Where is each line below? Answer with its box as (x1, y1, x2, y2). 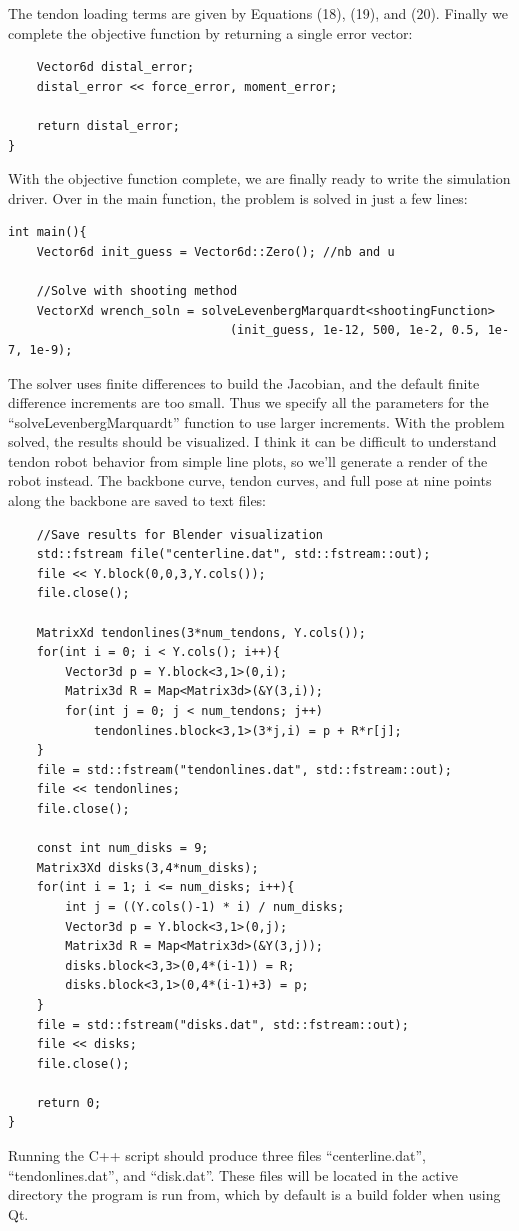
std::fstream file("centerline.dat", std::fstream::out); (36, 547, 431, 562)
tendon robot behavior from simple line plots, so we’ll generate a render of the (8, 450, 488, 471)
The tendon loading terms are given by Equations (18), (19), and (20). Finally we (8, 3, 508, 23)
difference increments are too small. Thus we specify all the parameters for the (8, 392, 489, 413)
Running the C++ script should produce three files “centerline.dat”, (8, 1145, 426, 1166)
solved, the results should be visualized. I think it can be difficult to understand (8, 431, 497, 452)
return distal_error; (36, 118, 180, 133)
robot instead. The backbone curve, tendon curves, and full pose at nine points (8, 470, 492, 491)
